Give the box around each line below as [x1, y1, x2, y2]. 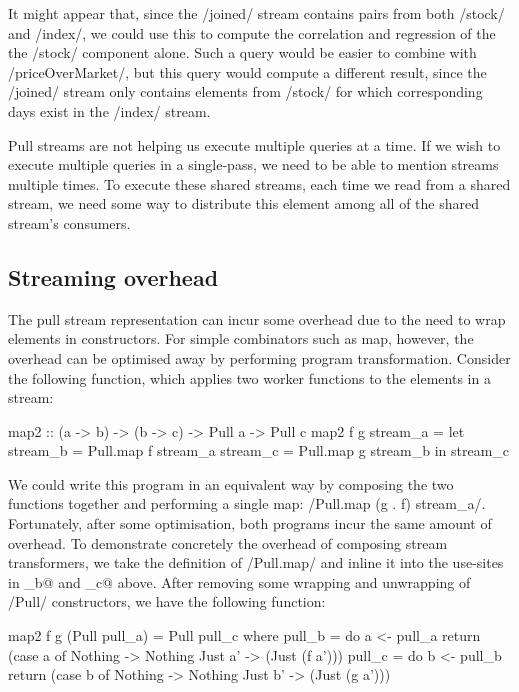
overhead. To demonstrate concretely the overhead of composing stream [8, 532, 448, 553]
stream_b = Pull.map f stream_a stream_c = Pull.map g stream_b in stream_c [8, 440, 510, 461]
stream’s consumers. [8, 212, 131, 233]
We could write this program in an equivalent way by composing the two [8, 473, 454, 494]
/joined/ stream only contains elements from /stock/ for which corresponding [8, 81, 483, 102]
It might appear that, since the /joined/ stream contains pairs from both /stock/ [8, 3, 505, 23]
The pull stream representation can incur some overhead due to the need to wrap [8, 308, 506, 329]
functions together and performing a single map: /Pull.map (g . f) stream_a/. [8, 493, 486, 514]
